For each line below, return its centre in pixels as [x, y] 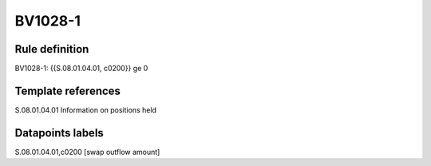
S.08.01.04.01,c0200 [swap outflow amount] [87, 152]
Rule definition [52, 49]
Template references [68, 91]
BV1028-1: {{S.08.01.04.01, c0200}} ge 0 [81, 69]
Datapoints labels [59, 133]
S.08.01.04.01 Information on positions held [86, 110]
